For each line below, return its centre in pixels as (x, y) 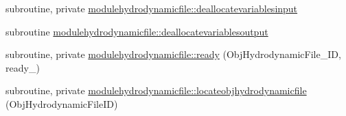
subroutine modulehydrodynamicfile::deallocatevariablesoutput (137, 31)
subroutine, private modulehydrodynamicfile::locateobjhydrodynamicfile (156, 90)
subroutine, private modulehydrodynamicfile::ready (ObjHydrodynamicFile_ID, (173, 54)
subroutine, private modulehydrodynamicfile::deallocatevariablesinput (152, 8)
